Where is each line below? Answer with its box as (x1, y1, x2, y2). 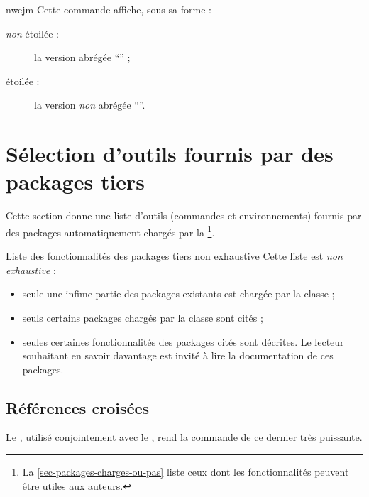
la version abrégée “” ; (34, 50, 131, 65)
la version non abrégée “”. (34, 97, 145, 112)
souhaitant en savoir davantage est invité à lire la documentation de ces (22, 348, 334, 363)
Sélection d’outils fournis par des (6, 139, 334, 168)
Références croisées (6, 396, 150, 418)
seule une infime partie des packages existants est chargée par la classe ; (22, 286, 335, 301)
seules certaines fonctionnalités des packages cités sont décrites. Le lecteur (22, 334, 344, 349)
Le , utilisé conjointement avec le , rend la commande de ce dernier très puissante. (6, 430, 363, 444)
